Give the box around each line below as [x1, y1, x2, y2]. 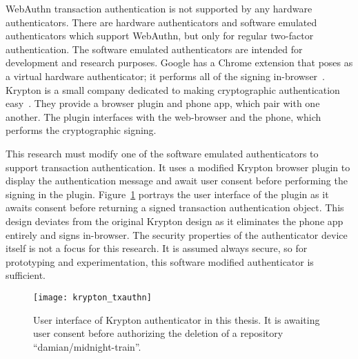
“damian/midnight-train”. [33, 339, 141, 353]
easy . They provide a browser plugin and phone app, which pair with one [6, 96, 320, 110]
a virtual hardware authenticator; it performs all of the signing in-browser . [6, 68, 325, 83]
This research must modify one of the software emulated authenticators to [6, 146, 319, 160]
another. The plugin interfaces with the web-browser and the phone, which [6, 109, 321, 124]
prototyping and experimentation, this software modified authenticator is [6, 254, 314, 269]
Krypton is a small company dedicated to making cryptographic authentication [6, 82, 340, 97]
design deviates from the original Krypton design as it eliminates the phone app [6, 213, 344, 228]
